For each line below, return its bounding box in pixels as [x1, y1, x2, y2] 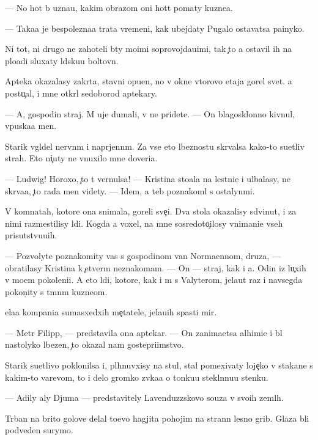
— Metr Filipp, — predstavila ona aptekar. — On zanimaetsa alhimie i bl [5, 326, 283, 339]
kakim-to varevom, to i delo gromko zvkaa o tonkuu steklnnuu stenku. [5, 370, 268, 383]
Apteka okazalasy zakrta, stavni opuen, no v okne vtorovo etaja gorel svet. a [5, 75, 292, 87]
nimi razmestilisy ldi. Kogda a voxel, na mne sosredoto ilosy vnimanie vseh [5, 216, 283, 229]
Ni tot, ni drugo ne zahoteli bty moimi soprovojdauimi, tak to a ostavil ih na [5, 42, 292, 55]
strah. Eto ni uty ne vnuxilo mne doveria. [5, 152, 158, 164]
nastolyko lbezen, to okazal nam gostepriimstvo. [5, 338, 184, 351]
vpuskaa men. [5, 119, 57, 132]
